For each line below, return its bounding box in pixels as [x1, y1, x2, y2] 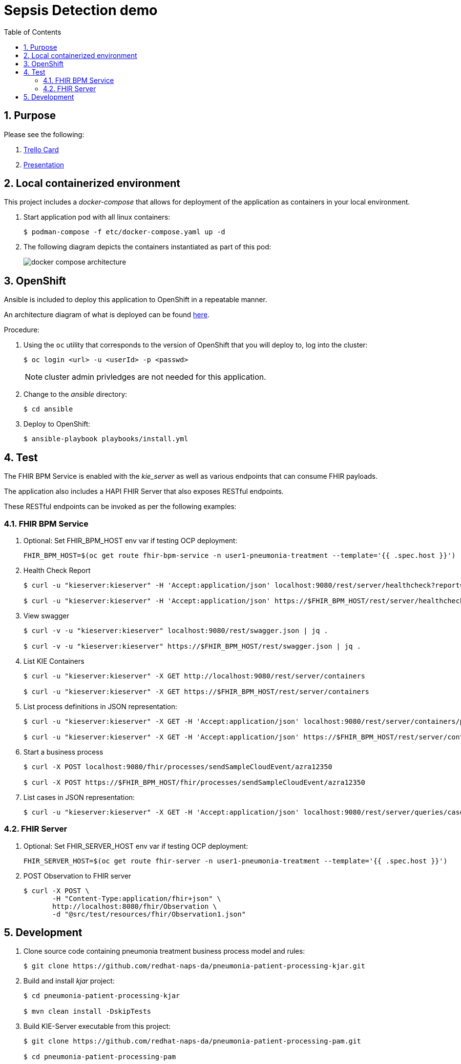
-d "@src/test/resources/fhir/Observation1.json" [52, 910, 246, 918]
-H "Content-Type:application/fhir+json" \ [52, 894, 221, 902]
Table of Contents [4, 27, 62, 36]
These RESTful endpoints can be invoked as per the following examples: [4, 502, 236, 511]
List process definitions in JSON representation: [23, 702, 177, 711]
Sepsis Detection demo [4, 2, 158, 19]
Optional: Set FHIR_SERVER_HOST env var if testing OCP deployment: [23, 841, 248, 850]
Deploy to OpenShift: [23, 420, 90, 429]
